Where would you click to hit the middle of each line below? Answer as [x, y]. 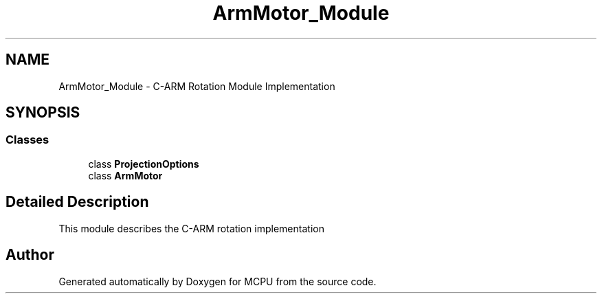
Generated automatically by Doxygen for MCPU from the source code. [218, 281]
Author [30, 255]
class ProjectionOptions [144, 164]
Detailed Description [77, 202]
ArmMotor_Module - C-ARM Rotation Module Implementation [197, 86]
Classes [27, 140]
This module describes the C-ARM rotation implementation [191, 228]
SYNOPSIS [43, 113]
